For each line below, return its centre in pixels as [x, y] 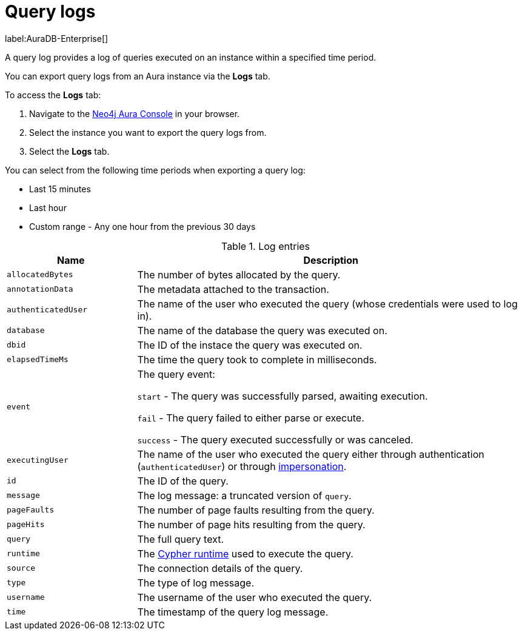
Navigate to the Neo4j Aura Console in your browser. [135, 113]
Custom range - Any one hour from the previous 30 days [142, 226]
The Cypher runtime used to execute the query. [245, 553]
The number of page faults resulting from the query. [256, 510]
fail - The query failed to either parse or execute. [251, 418]
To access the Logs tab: [53, 95]
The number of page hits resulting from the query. [251, 524]
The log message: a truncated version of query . [244, 495]
